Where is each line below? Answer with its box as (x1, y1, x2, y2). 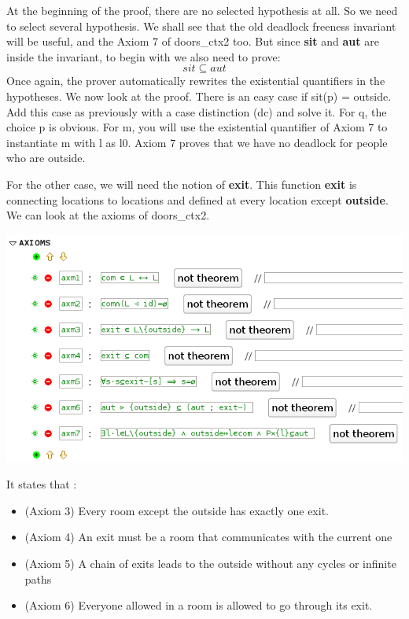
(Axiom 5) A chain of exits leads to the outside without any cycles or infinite (24, 555, 396, 571)
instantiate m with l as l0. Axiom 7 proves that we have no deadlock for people (6, 134, 388, 150)
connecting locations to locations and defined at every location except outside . (6, 191, 389, 208)
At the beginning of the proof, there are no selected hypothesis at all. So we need (6, 2, 398, 18)
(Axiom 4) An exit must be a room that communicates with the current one (24, 529, 392, 545)
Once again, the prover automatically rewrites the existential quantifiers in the (6, 72, 385, 89)
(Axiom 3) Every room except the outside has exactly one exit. (24, 502, 329, 518)
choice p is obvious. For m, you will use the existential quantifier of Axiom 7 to (6, 119, 388, 135)
